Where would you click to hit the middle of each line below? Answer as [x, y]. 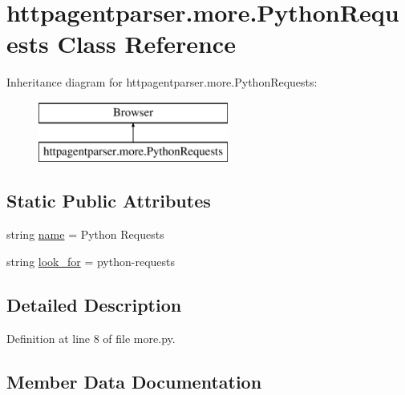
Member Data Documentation [134, 381]
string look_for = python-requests [91, 261]
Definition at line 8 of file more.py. [91, 338]
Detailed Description [94, 304]
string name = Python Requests [85, 234]
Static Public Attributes [109, 201]
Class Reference [146, 44]
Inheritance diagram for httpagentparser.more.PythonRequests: [162, 82]
